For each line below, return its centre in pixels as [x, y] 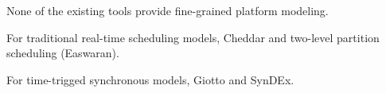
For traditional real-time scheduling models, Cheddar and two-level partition [193, 37]
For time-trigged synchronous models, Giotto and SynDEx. [150, 79]
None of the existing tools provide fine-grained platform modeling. [168, 10]
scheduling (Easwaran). [63, 53]
